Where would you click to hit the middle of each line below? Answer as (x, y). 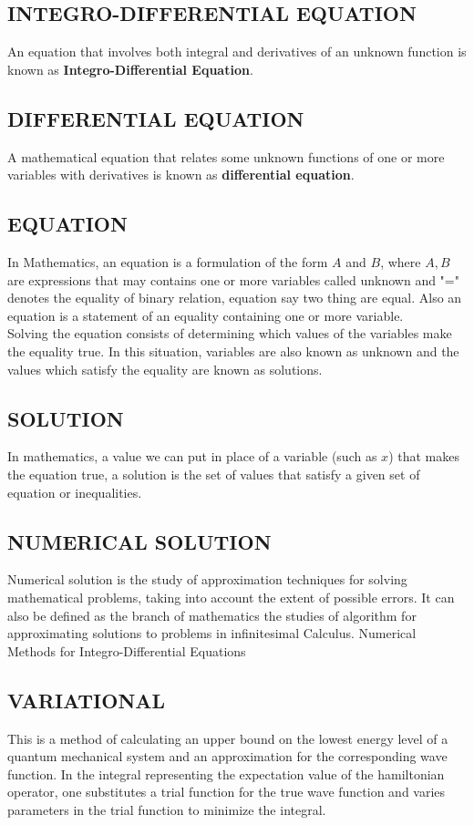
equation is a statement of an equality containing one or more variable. (206, 315)
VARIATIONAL (87, 700)
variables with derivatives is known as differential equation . (181, 175)
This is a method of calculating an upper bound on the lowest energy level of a (228, 738)
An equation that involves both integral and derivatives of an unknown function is (237, 52)
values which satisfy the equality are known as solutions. (165, 369)
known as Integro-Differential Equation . (130, 69)
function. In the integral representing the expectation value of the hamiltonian (226, 773)
